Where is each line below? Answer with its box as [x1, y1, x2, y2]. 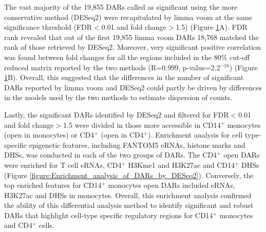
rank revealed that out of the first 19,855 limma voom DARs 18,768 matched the [4, 31, 259, 42]
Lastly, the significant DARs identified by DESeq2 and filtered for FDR [4, 109, 229, 120]
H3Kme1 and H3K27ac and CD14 [128, 159, 235, 170]
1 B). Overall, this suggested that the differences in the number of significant [4, 72, 244, 83]
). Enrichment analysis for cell [148, 129, 243, 140]
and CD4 [4, 220, 33, 230]
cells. [39, 220, 54, 230]
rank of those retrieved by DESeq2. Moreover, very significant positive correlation [4, 42, 261, 52]
